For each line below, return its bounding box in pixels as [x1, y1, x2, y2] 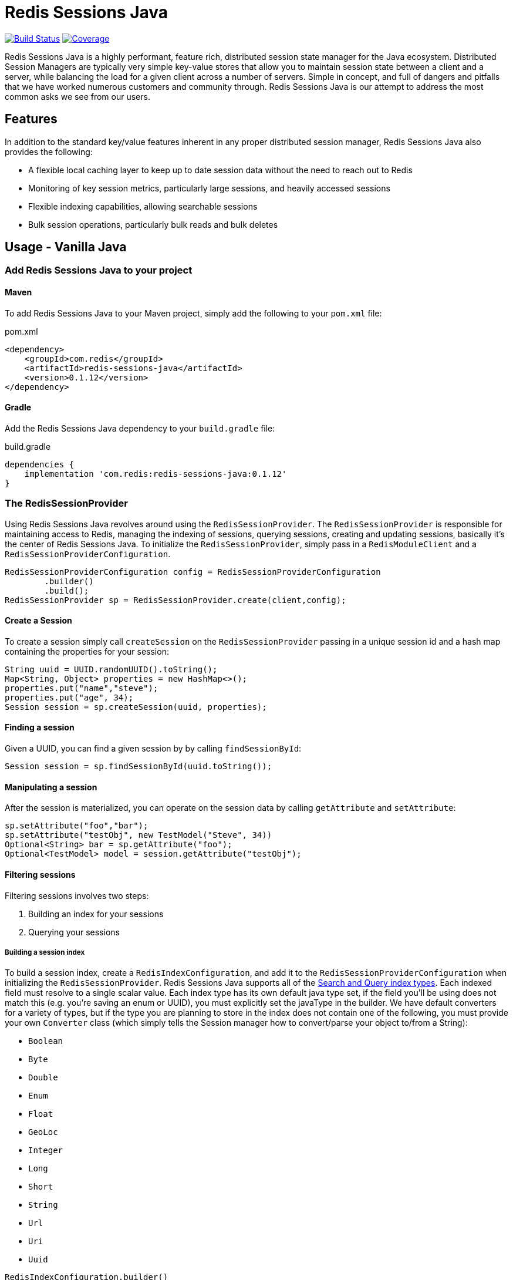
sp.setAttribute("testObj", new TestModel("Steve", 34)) [5, 830, 272, 840]
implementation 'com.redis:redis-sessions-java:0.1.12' [24, 469, 287, 479]
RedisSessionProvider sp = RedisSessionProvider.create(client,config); [5, 595, 346, 605]
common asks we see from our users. [5, 91, 150, 102]
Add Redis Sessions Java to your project [5, 264, 193, 277]
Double [28, 1073, 58, 1083]
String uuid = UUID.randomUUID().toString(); [5, 664, 218, 674]
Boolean [28, 1036, 63, 1046]
